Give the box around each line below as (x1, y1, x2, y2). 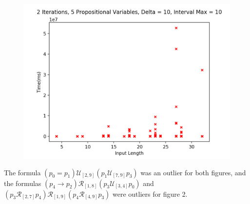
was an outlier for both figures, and (140, 167, 246, 177)
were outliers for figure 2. (113, 188, 188, 199)
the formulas (4, 178, 41, 188)
